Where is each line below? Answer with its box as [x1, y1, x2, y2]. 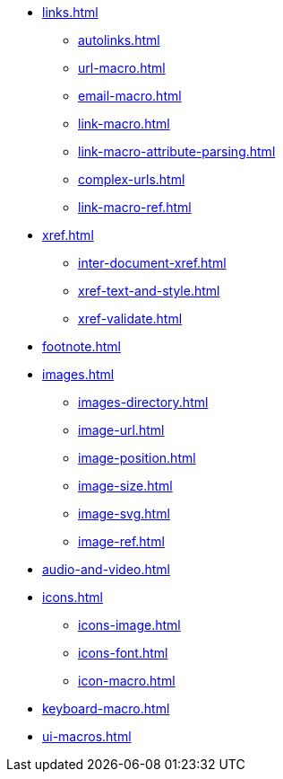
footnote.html [42, 339, 121, 354]
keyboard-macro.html [42, 701, 170, 716]
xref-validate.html [78, 311, 183, 326]
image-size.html [78, 478, 173, 493]
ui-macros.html [42, 729, 132, 744]
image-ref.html [78, 534, 165, 549]
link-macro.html [78, 116, 170, 131]
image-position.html [78, 450, 196, 465]
